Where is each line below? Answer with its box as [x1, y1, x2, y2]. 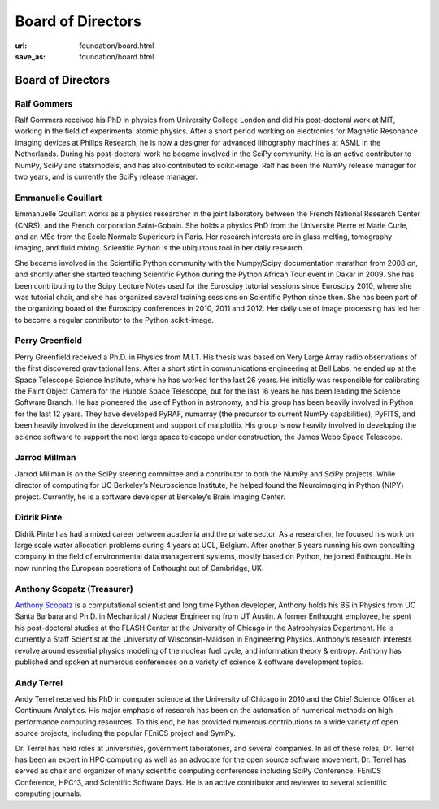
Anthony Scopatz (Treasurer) [15, 583, 133, 594]
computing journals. [15, 789, 82, 798]
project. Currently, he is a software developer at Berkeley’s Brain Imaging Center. [15, 492, 286, 502]
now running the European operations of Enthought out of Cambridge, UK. [15, 563, 264, 572]
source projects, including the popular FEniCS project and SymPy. [15, 729, 236, 738]
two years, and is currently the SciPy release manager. [15, 172, 198, 182]
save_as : [15, 51, 46, 61]
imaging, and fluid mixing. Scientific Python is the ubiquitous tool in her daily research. [15, 243, 305, 253]
